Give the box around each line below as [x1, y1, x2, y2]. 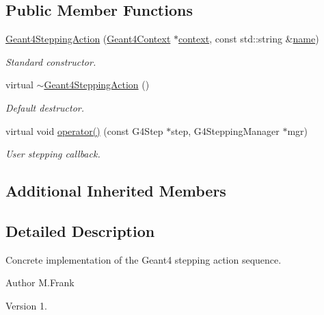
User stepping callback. [5, 147, 100, 161]
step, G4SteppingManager [171, 123, 280, 138]
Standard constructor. [5, 54, 96, 68]
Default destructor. [5, 100, 85, 114]
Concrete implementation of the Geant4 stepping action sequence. [5, 252, 282, 266]
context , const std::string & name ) [178, 32, 319, 46]
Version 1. [5, 298, 47, 312]
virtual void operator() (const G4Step [5, 123, 163, 138]
